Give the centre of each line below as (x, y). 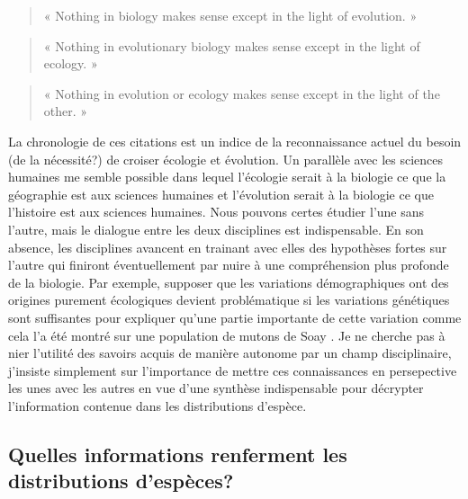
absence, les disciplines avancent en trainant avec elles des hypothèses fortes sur (228, 247)
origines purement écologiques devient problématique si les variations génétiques (229, 300)
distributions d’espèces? (121, 481)
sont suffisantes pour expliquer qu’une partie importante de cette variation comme (235, 317)
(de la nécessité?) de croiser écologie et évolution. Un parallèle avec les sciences (226, 159)
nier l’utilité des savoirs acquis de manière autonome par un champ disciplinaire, (230, 353)
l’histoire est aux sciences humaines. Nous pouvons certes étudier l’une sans (216, 212)
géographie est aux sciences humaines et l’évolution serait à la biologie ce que (221, 194)
